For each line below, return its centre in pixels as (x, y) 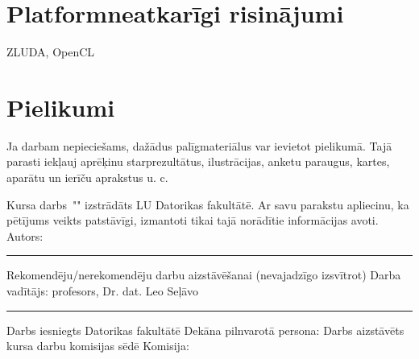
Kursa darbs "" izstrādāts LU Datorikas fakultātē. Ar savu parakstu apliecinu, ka (208, 204)
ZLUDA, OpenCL (51, 52)
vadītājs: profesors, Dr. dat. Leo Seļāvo (102, 291)
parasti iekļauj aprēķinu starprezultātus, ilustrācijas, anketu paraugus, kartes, (198, 161)
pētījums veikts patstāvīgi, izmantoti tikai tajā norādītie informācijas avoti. (193, 220)
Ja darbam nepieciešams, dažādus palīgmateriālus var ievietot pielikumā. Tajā (199, 145)
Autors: (25, 235)
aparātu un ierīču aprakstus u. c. (87, 177)
